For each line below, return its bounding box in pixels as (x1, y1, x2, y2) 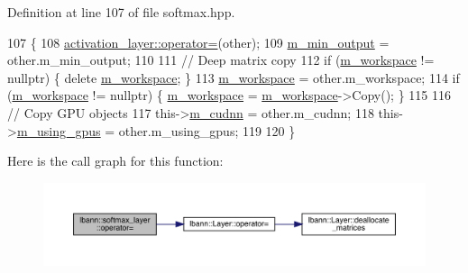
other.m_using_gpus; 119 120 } (118, 121, 296, 140)
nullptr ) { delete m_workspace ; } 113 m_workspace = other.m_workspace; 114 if (7, 68, 460, 86)
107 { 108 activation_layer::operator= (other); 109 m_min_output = (7, 32, 390, 51)
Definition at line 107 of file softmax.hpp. (7, 3, 235, 21)
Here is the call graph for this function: (7, 151, 224, 170)
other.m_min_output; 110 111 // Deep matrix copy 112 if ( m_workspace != (7, 50, 435, 69)
